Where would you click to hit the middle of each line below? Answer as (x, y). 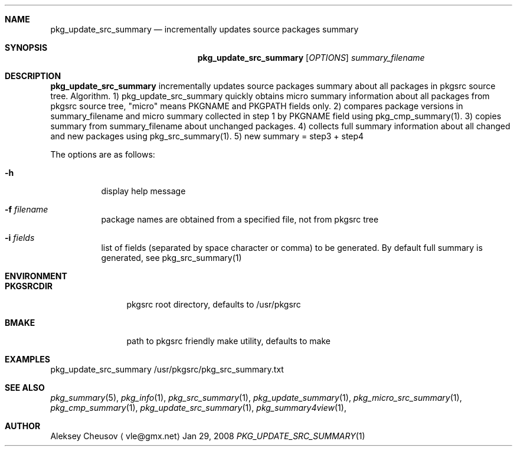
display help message (143, 191)
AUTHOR (23, 426)
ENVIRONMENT (36, 276)
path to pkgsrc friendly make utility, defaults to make (229, 341)
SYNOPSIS (26, 48)
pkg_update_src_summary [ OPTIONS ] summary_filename (311, 58)
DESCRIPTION (33, 76)
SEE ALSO (25, 388)
